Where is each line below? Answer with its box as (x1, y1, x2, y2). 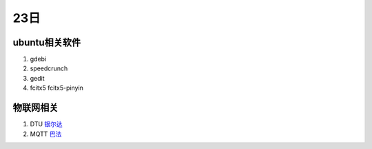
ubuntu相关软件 (12, 37, 81, 48)
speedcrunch (30, 64, 68, 72)
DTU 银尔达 (30, 120, 63, 128)
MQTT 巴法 (30, 130, 62, 138)
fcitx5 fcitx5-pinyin (30, 83, 84, 92)
